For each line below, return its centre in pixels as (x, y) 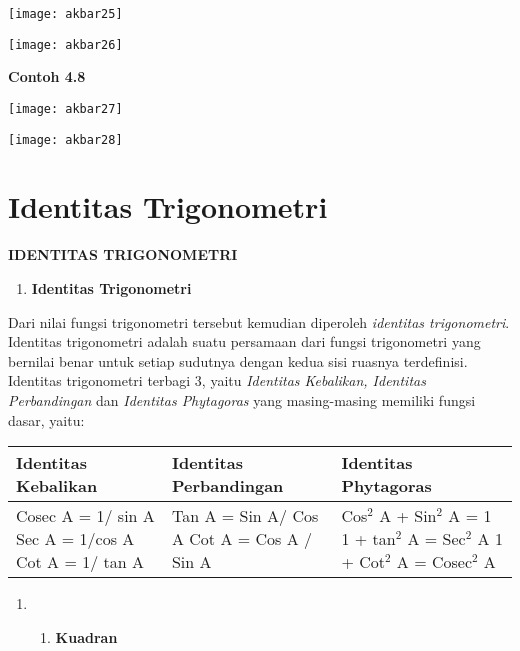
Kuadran (86, 636)
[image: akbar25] (65, 14)
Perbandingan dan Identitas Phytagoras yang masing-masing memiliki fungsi (242, 399)
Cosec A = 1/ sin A (85, 516)
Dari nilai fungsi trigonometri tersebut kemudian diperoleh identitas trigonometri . (259, 321)
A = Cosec (434, 562)
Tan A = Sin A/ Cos (245, 516)
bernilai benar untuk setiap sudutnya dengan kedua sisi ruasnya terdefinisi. (238, 360)
